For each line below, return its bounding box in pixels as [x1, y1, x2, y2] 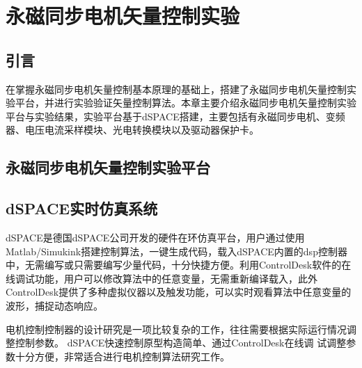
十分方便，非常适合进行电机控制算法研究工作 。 [15, 349, 230, 363]
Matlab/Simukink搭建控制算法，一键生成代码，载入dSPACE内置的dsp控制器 [6, 243, 347, 258]
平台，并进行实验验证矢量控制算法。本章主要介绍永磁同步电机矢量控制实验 [15, 95, 356, 110]
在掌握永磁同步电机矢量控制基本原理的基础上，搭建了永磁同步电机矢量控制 [6, 81, 347, 96]
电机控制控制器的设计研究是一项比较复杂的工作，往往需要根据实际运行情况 [6, 321, 347, 336]
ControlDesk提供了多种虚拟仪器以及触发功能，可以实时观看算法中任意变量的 [6, 285, 352, 299]
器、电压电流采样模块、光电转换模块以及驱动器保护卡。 [6, 122, 259, 137]
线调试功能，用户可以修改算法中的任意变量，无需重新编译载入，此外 [6, 271, 317, 285]
